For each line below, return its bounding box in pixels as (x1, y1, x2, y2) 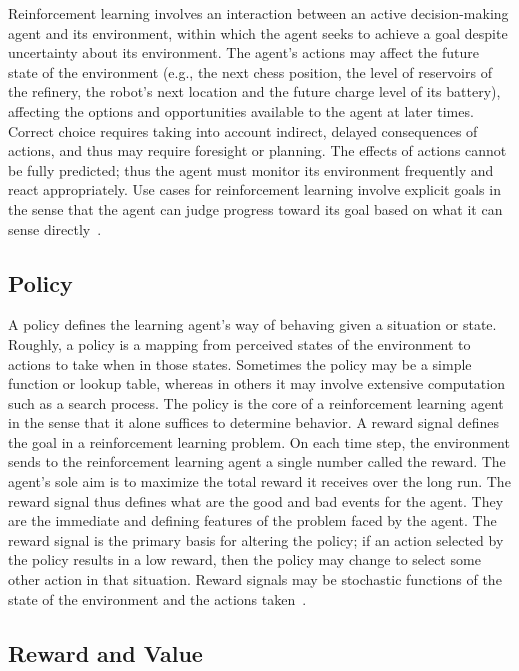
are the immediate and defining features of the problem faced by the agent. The (8, 510, 497, 531)
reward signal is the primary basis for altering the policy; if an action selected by (8, 529, 504, 550)
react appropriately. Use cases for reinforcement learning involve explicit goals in (8, 179, 501, 200)
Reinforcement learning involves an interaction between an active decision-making (8, 3, 509, 23)
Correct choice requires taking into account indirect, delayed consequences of (8, 120, 478, 141)
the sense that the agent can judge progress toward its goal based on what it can (8, 198, 503, 219)
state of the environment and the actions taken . (8, 588, 307, 609)
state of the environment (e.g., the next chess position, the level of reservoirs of (8, 61, 492, 82)
